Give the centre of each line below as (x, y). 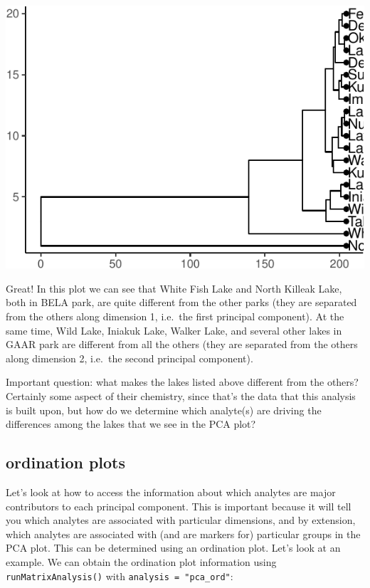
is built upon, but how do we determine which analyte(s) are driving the (164, 410)
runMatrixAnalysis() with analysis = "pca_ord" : (120, 576)
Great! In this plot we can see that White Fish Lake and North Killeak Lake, (174, 288)
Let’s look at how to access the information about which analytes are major (171, 492)
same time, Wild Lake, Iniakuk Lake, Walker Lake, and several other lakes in (174, 330)
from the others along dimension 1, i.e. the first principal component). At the (175, 316)
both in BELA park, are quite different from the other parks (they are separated (181, 302)
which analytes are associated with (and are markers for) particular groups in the (183, 534)
